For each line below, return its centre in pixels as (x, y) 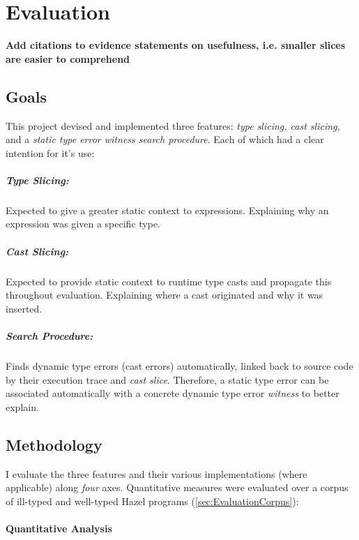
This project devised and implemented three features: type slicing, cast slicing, (173, 125)
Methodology (54, 444)
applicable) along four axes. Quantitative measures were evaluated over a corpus (177, 487)
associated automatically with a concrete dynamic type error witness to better (173, 393)
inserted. (24, 308)
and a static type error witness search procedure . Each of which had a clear (165, 139)
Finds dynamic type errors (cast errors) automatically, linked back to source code (179, 365)
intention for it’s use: (50, 152)
